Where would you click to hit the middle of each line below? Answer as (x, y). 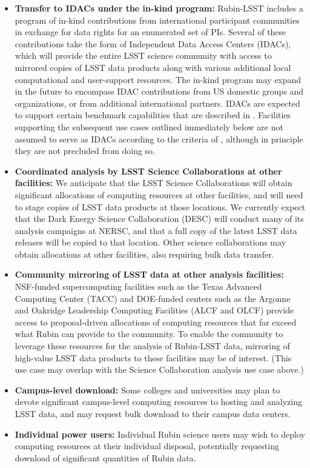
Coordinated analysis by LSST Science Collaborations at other (148, 171)
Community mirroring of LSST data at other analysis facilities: (149, 274)
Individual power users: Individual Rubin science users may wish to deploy (160, 434)
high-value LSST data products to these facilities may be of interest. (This (153, 357)
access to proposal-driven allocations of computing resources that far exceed (156, 322)
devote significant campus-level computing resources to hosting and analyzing (158, 402)
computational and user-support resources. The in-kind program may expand (158, 79)
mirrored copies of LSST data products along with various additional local (153, 67)
